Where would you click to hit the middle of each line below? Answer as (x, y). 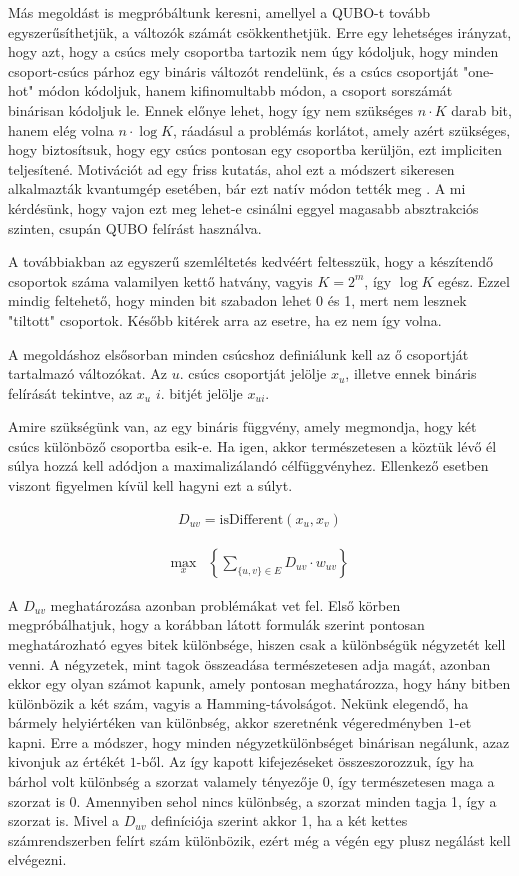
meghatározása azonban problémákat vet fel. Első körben (225, 604)
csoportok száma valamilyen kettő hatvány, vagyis (160, 280)
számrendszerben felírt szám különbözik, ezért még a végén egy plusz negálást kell (259, 839)
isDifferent (251, 519)
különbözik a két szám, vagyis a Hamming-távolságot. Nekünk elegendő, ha (238, 702)
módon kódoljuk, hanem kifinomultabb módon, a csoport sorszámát (245, 90)
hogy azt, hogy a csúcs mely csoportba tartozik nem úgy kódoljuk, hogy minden (253, 51)
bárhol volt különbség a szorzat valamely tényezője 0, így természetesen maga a (251, 781)
